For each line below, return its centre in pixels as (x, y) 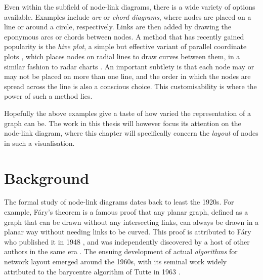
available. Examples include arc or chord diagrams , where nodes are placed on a (128, 16)
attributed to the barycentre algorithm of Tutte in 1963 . (92, 271)
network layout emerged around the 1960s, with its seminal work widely (116, 261)
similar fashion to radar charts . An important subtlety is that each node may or (129, 66)
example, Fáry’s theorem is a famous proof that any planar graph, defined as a (126, 212)
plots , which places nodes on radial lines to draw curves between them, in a (122, 56)
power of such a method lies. (48, 96)
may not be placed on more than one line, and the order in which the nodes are (127, 76)
